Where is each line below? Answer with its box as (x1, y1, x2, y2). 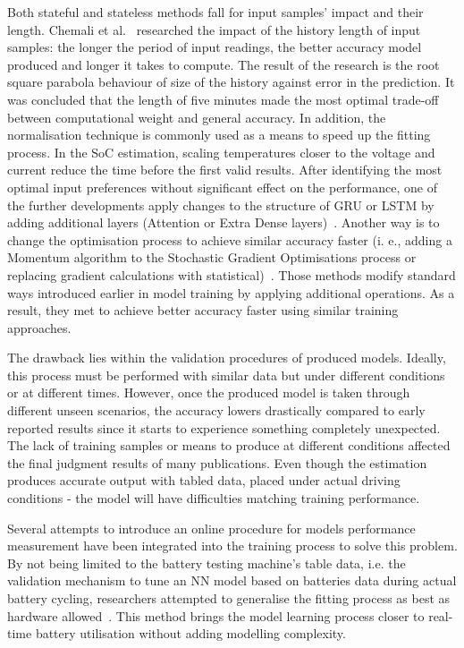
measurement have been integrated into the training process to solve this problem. (7, 536, 458, 555)
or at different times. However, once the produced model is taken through (7, 383, 410, 402)
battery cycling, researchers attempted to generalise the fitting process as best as (7, 589, 451, 607)
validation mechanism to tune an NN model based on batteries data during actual (7, 571, 457, 590)
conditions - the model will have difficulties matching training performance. (7, 489, 420, 507)
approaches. (7, 318, 72, 337)
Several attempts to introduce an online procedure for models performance (7, 518, 416, 537)
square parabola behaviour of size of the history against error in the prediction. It (7, 72, 455, 91)
